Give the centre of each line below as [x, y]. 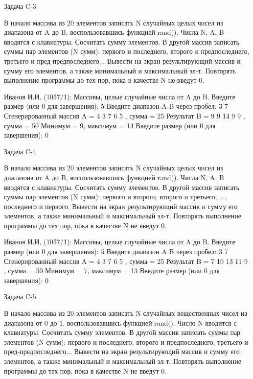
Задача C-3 [20, 6]
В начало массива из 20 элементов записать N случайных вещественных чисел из [126, 313]
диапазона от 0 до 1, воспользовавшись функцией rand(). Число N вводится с [120, 322]
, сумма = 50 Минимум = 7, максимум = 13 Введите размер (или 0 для [112, 271]
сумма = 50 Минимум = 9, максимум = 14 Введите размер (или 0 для [110, 125]
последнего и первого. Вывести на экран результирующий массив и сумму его [121, 206]
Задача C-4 [20, 151]
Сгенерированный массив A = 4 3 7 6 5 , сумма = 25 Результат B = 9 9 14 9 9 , [125, 115]
